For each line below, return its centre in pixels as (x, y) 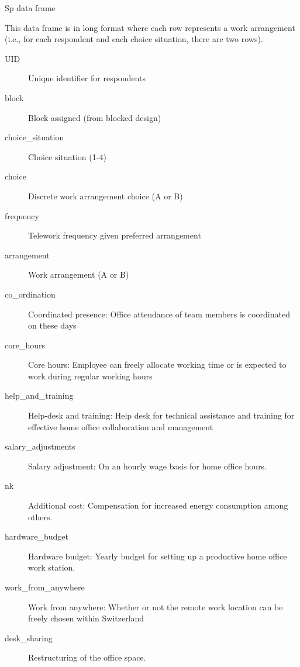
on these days (52, 325)
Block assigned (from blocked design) (95, 117)
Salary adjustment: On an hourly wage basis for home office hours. (148, 466)
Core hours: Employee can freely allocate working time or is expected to (157, 364)
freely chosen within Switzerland (86, 618)
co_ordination (30, 294)
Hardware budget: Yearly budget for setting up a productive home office (158, 556)
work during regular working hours (90, 376)
